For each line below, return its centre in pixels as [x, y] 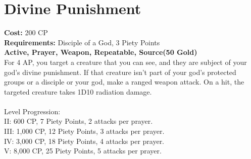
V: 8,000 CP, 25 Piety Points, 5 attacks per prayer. [83, 151]
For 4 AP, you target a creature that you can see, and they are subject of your [125, 62]
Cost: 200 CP [26, 32]
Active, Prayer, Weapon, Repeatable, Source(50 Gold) [101, 52]
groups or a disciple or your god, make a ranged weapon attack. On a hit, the [124, 82]
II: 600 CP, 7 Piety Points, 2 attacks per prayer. [79, 121]
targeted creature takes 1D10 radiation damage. [78, 91]
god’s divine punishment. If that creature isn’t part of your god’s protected [120, 72]
